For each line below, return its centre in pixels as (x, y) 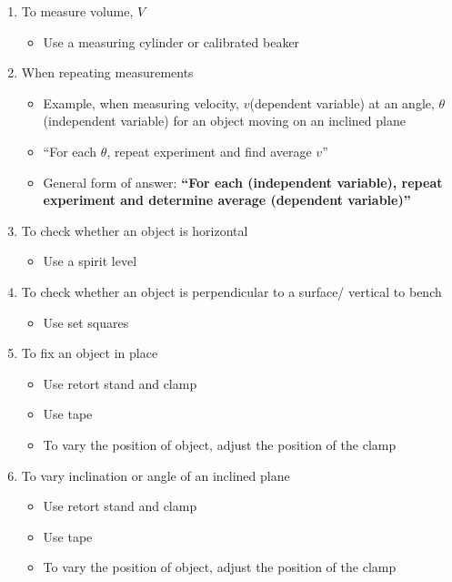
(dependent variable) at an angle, (342, 102)
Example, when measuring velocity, (141, 102)
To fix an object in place (90, 353)
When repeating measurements (107, 72)
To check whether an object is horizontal (135, 230)
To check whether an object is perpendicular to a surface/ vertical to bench (231, 291)
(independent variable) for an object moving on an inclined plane (224, 121)
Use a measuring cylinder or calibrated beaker (171, 41)
